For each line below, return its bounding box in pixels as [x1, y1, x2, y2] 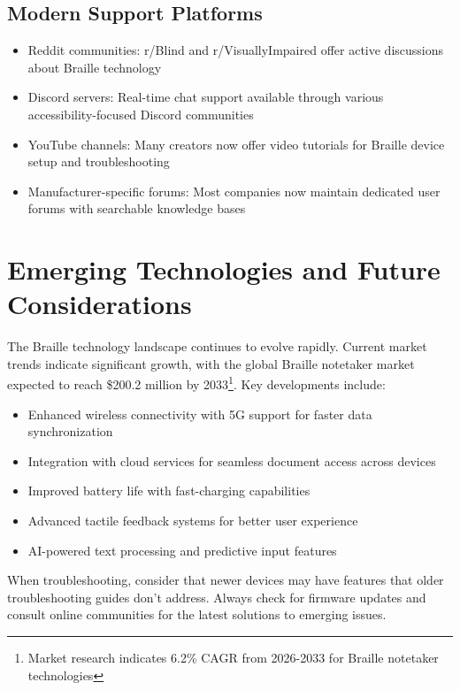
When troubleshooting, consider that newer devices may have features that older [7, 571, 444, 589]
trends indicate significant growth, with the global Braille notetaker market [7, 354, 415, 372]
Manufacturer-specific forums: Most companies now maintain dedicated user [27, 181, 441, 200]
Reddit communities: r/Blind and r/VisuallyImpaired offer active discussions [27, 41, 444, 59]
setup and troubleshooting [27, 152, 170, 171]
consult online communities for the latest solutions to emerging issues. [7, 605, 387, 624]
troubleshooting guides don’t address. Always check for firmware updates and [7, 587, 426, 606]
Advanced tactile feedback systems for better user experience [27, 511, 358, 530]
